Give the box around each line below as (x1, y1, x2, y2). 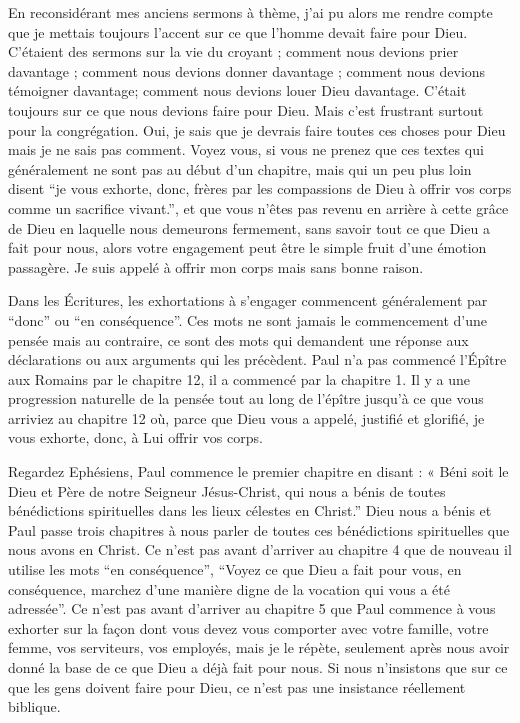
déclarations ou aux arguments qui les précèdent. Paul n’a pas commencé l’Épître (8, 349, 507, 370)
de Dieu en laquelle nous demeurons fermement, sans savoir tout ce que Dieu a (8, 217, 490, 238)
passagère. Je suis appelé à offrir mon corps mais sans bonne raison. (8, 256, 424, 277)
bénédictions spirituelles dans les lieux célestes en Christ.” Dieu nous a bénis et (8, 500, 492, 521)
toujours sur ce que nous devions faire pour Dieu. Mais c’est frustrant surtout (8, 99, 484, 120)
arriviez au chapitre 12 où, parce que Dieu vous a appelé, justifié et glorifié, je (8, 407, 485, 428)
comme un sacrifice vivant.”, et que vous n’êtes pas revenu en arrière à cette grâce (8, 197, 509, 218)
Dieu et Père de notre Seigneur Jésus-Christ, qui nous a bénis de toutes (8, 480, 446, 501)
